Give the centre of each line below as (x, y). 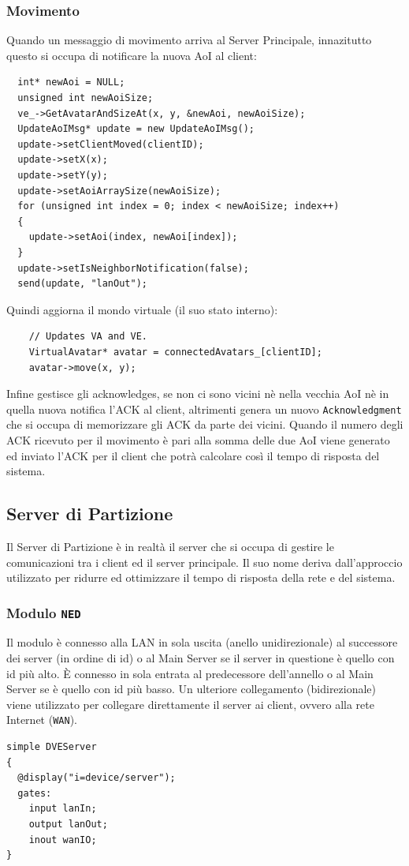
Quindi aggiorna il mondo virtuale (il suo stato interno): (142, 309)
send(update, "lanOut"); (82, 284)
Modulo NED (44, 612)
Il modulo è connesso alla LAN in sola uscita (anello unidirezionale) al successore (202, 642)
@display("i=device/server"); (97, 778)
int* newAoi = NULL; (71, 82)
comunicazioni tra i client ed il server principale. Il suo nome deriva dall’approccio (204, 562)
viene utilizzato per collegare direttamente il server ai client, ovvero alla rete (190, 704)
